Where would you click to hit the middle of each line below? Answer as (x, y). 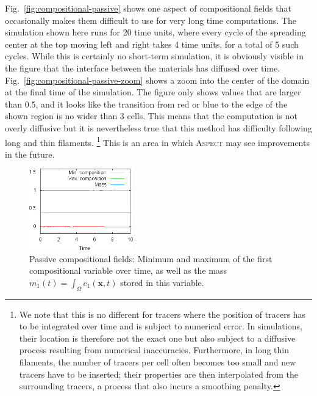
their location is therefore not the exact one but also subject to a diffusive (157, 338)
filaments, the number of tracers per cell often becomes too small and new (158, 362)
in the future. (30, 154)
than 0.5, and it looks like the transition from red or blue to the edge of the (146, 104)
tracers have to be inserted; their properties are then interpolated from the (158, 374)
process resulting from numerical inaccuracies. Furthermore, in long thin (154, 350)
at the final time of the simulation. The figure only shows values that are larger (153, 92)
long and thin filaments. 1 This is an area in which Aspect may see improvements (157, 141)
